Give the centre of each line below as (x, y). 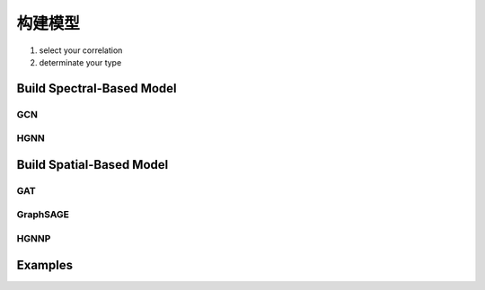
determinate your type (80, 62)
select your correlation (81, 50)
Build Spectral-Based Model (97, 88)
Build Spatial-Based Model (93, 165)
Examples (45, 265)
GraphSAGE (43, 215)
